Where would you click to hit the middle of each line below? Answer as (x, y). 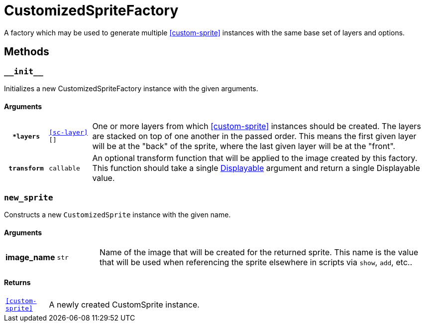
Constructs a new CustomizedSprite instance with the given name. (117, 214)
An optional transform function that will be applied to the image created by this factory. (255, 158)
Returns (17, 282)
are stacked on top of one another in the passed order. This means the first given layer (254, 136)
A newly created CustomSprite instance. (124, 305)
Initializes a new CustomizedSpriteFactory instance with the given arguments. (131, 88)
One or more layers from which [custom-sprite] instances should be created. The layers (257, 126)
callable (64, 168)
